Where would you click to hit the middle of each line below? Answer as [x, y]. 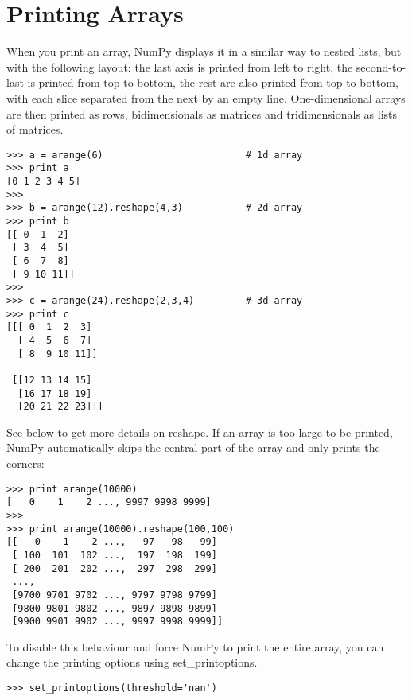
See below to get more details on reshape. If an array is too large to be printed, [200, 432]
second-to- [381, 66]
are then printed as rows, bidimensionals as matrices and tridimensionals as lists [202, 113]
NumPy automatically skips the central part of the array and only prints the [193, 447]
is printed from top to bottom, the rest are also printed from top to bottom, [213, 82]
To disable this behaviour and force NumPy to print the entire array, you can [195, 646]
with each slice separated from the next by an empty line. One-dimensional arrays [206, 97]
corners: [25, 463]
